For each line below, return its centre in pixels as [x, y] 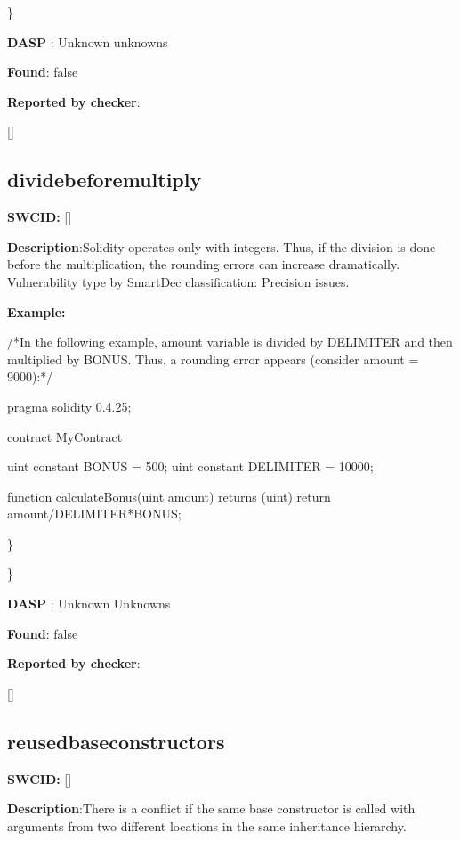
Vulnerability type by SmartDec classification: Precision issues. [178, 281]
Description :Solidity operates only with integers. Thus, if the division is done [222, 246]
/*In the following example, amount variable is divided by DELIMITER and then [230, 342]
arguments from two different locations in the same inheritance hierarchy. [207, 825]
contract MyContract [65, 436]
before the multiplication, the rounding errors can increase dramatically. [204, 264]
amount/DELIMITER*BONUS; [94, 514]
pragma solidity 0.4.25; [69, 406]
